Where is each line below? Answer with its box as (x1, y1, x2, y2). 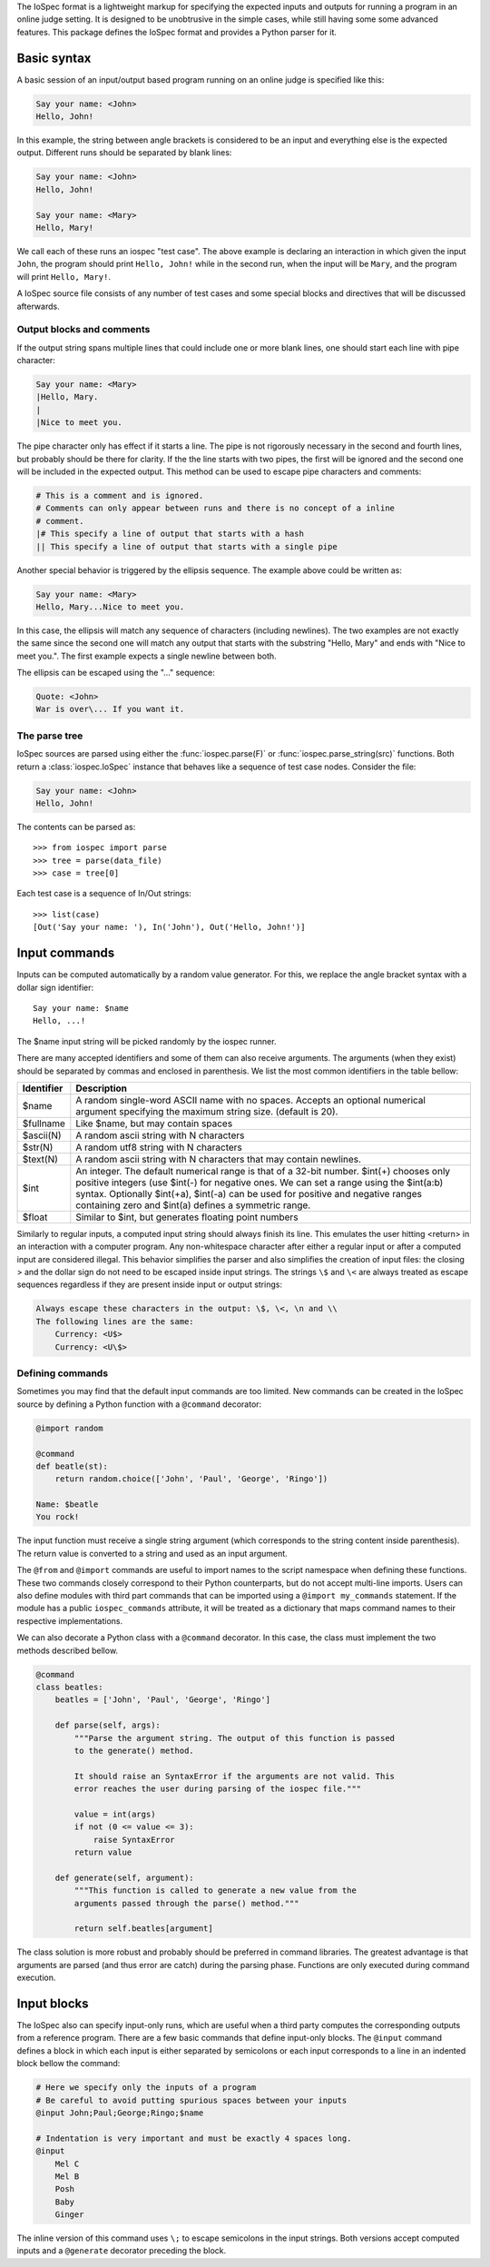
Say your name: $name (33, 1003, 129, 1013)
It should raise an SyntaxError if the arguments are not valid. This (73, 1771, 395, 1781)
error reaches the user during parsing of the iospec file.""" (73, 1784, 362, 1794)
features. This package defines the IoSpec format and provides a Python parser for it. (16, 26, 338, 37)
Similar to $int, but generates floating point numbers (75, 1211, 299, 1223)
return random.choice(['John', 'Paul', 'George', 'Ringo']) (54, 1474, 328, 1484)
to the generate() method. (73, 1745, 194, 1756)
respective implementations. (16, 1615, 123, 1626)
